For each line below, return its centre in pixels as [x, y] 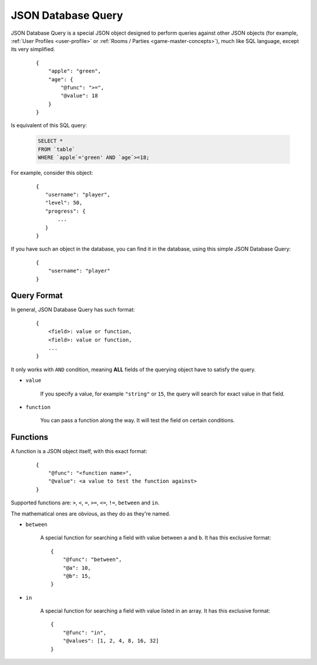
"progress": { [65, 211]
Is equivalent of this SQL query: [49, 125]
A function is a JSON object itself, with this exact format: [79, 451]
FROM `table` [57, 149]
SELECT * [50, 141]
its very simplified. [33, 49]
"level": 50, [64, 203]
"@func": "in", [85, 632]
